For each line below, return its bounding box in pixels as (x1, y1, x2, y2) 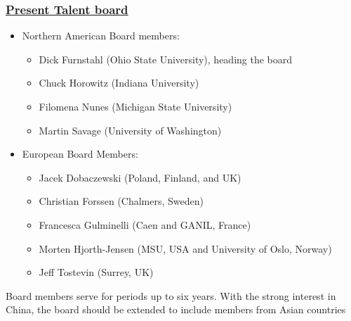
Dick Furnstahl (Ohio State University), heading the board (39, 51, 293, 66)
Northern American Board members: (22, 28, 180, 43)
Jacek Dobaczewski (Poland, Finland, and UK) (39, 170, 241, 184)
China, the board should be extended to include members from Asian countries (6, 302, 346, 317)
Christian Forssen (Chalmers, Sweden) (39, 194, 204, 208)
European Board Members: (22, 146, 138, 161)
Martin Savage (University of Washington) (39, 122, 222, 137)
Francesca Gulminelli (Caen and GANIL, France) (39, 217, 251, 232)
